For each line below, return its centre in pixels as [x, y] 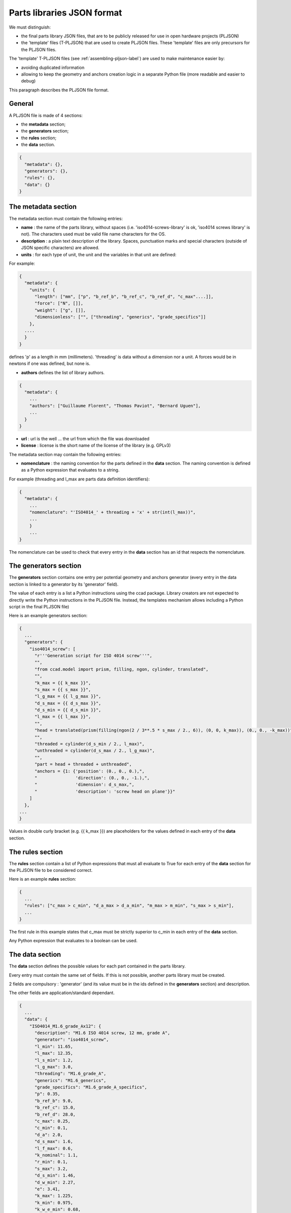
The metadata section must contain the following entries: [66, 218]
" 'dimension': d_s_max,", [84, 785]
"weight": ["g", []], [60, 310]
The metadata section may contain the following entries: [65, 454]
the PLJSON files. [39, 49]
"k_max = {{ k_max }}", [63, 683]
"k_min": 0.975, [54, 1203]
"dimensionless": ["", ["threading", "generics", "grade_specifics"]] [120, 317]
